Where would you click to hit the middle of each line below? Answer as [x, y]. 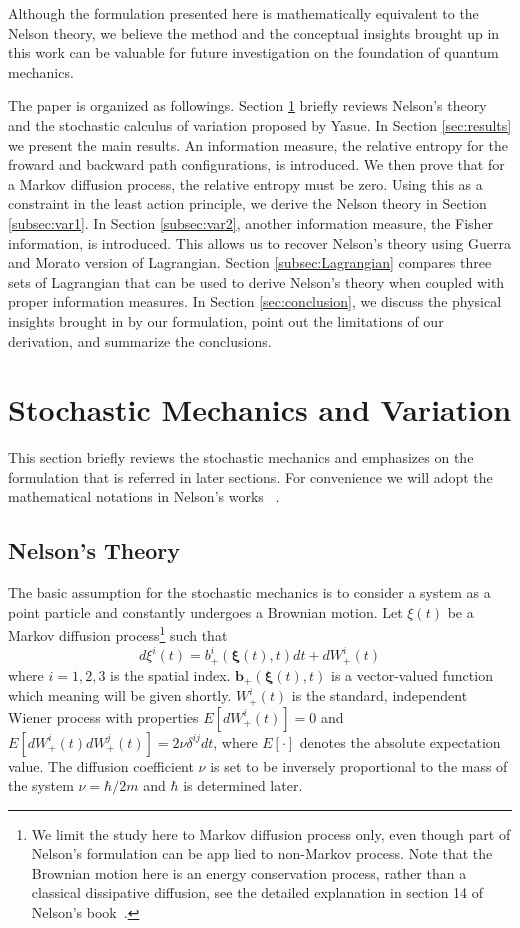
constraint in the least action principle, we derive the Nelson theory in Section [247, 203]
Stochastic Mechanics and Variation [260, 409]
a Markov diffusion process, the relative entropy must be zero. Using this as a [245, 183]
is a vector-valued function [412, 674]
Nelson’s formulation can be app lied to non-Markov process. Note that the [262, 853]
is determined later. [243, 785]
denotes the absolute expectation [400, 741]
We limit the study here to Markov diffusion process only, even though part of [271, 833]
